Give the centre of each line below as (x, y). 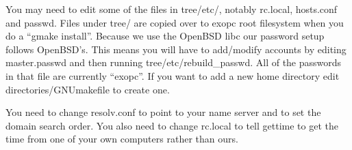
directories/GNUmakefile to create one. (88, 89)
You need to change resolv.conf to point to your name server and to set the (163, 112)
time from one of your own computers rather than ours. (122, 139)
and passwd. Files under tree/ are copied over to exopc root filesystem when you (175, 22)
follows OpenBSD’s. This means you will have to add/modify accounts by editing (176, 49)
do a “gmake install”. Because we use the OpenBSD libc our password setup (165, 36)
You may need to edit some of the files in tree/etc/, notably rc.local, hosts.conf (172, 9)
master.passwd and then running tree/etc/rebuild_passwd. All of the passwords (174, 62)
